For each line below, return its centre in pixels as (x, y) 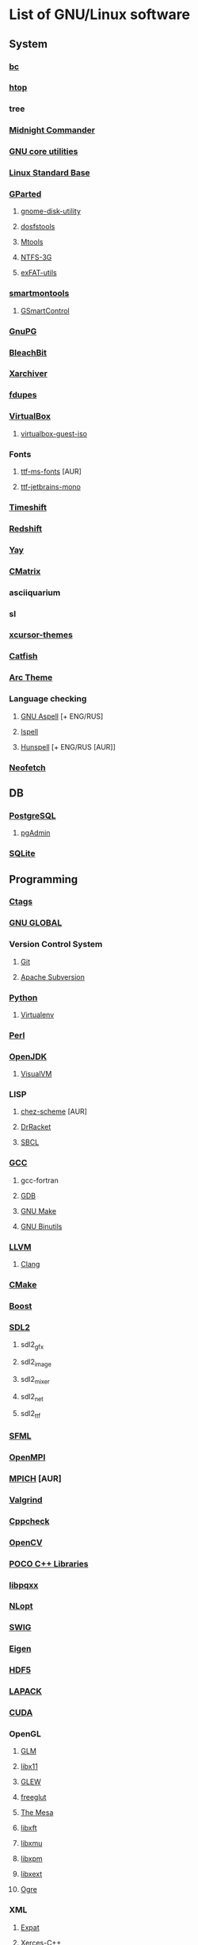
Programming (44, 879)
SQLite (22, 854)
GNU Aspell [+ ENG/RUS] (62, 716)
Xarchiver (29, 374)
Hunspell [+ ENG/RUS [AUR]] (68, 746)
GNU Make (38, 1210)
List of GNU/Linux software (100, 15)
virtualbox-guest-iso (54, 433)
